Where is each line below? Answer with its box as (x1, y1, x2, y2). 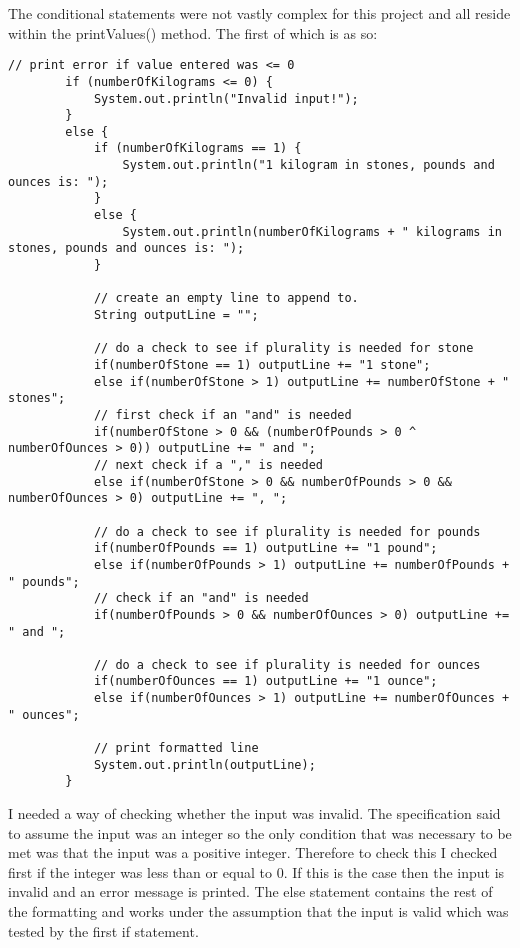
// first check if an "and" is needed (93, 407, 352, 422)
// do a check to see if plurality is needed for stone (93, 341, 474, 356)
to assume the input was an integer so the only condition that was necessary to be (8, 822, 512, 843)
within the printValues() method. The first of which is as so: (8, 22, 378, 43)
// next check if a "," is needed (93, 457, 323, 472)
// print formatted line (93, 741, 259, 756)
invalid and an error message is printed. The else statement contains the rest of (8, 881, 493, 902)
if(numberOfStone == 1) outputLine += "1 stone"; (93, 358, 431, 372)
